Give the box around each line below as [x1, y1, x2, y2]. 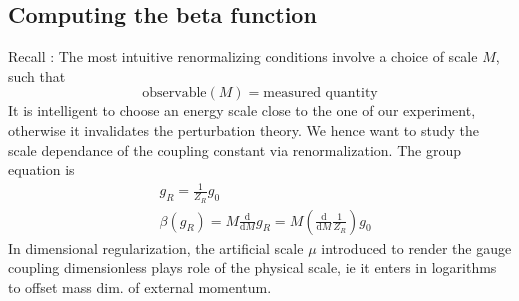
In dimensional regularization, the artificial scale [8, 237, 304, 258]
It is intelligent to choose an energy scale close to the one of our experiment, [8, 100, 476, 121]
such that [8, 65, 66, 86]
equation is [8, 159, 75, 180]
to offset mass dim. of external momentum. [8, 276, 272, 297]
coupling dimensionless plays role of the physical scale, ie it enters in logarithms [8, 257, 497, 278]
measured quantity [263, 86, 378, 101]
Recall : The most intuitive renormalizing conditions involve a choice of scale [8, 46, 478, 67]
